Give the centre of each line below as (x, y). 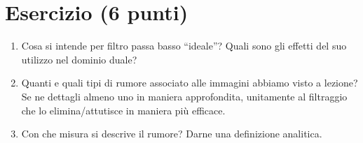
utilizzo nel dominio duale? (79, 59)
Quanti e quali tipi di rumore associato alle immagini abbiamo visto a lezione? (190, 83)
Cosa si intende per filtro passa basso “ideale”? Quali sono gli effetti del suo (184, 46)
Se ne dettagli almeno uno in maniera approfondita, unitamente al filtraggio (184, 96)
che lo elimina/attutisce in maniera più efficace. (123, 110)
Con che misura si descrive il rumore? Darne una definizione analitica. (172, 134)
